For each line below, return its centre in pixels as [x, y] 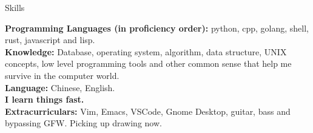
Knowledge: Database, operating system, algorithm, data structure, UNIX [146, 51]
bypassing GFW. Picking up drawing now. [83, 123]
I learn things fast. [45, 99]
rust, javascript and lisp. [50, 40]
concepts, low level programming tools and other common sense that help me [148, 63]
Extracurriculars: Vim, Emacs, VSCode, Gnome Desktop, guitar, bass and [148, 111]
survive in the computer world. [62, 75]
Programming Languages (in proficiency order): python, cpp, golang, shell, [157, 28]
